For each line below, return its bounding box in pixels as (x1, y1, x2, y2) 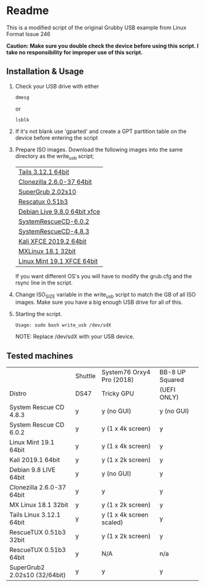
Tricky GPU (101, 389, 134, 398)
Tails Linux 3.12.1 (9, 511, 61, 519)
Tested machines (6, 350, 73, 361)
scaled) (101, 518, 123, 527)
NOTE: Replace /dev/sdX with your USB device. (15, 333, 135, 340)
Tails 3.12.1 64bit (18, 167, 70, 176)
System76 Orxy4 (101, 368, 151, 376)
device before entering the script (15, 134, 98, 141)
